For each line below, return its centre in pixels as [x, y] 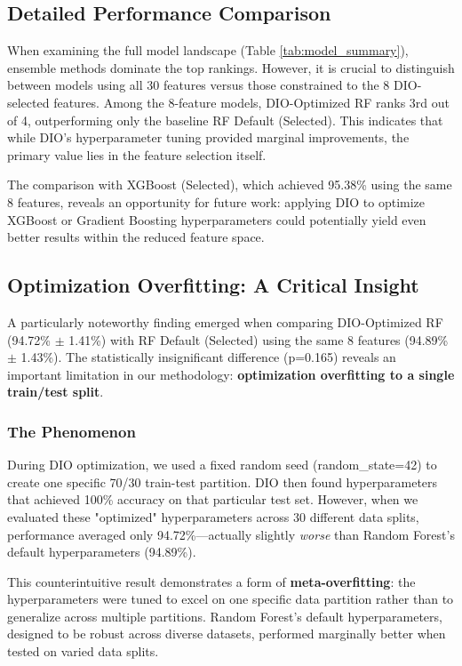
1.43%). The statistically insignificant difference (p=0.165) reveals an [208, 357]
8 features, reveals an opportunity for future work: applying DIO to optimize [216, 201]
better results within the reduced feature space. [136, 237]
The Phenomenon [72, 431]
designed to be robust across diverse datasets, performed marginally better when [227, 634]
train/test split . [56, 392]
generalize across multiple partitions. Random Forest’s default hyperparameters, [225, 616]
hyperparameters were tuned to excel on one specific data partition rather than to [231, 599]
